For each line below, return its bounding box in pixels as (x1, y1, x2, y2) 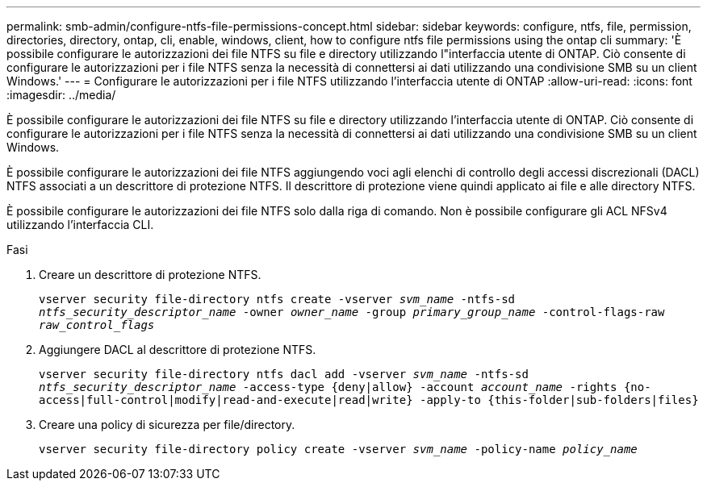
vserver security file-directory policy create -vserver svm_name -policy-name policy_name (39, 443, 638, 456)
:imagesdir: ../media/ (6, 88, 116, 102)
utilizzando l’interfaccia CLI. (6, 218, 154, 231)
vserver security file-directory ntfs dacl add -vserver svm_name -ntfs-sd (39, 368, 529, 381)
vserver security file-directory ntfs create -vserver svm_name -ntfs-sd (39, 293, 516, 306)
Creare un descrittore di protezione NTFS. (39, 268, 261, 281)
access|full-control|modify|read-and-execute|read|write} (39, 393, 413, 406)
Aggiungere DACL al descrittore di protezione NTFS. (39, 343, 316, 356)
